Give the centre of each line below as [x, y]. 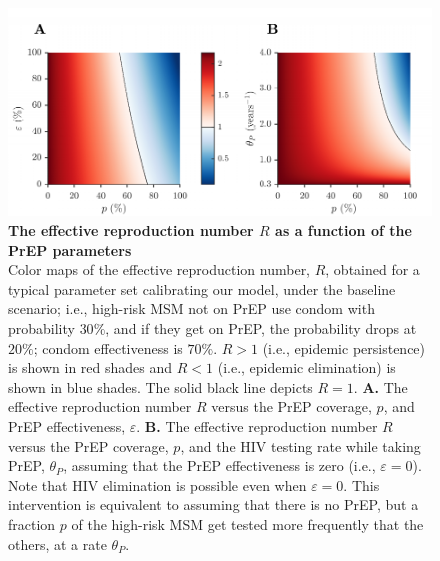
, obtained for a [372, 269]
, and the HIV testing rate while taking [300, 445]
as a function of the [343, 230]
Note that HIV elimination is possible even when [157, 484]
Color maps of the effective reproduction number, [159, 269]
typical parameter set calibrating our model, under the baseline [202, 288]
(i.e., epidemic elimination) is [306, 367]
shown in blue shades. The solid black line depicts [160, 386]
